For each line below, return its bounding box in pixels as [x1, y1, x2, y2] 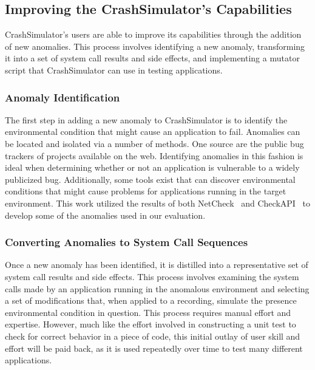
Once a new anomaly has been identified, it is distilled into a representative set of [5, 258, 308, 271]
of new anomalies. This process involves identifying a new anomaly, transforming [5, 39, 305, 52]
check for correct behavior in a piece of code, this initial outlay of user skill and [5, 329, 300, 342]
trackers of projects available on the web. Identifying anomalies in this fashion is [5, 149, 303, 162]
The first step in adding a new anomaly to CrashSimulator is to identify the [5, 113, 288, 126]
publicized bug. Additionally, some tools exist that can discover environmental [5, 173, 296, 185]
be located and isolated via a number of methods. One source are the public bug [5, 137, 304, 149]
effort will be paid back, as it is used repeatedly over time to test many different [5, 341, 303, 354]
